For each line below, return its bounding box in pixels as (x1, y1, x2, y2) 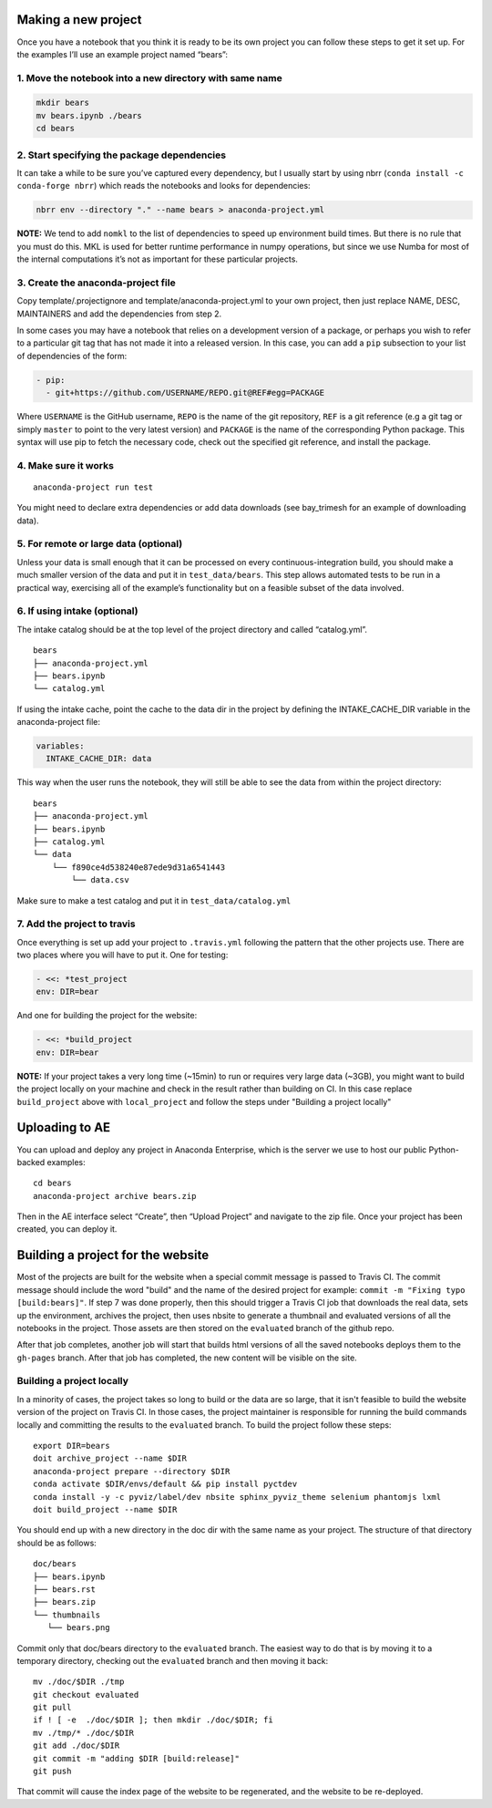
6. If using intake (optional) (16, 604, 138, 617)
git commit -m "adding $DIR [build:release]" (33, 1753, 241, 1763)
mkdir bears (36, 98, 90, 108)
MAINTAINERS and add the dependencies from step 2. (16, 308, 222, 319)
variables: (36, 741, 85, 751)
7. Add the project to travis (16, 917, 136, 930)
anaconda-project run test (33, 481, 154, 492)
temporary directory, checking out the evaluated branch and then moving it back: (16, 1655, 328, 1666)
